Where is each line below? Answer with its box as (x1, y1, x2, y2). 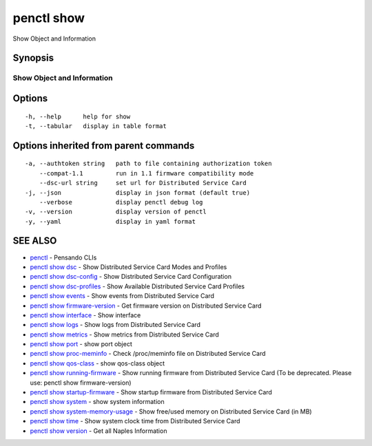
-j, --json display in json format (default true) (25, 189, 251, 196)
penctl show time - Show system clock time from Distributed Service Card (30, 417, 240, 425)
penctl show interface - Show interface (30, 310, 141, 319)
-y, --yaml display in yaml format (25, 217, 196, 225)
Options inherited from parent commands (12, 140, 195, 151)
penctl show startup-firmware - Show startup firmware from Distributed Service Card (30, 388, 272, 396)
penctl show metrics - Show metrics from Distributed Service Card (30, 330, 220, 339)
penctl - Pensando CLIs (30, 253, 97, 262)
